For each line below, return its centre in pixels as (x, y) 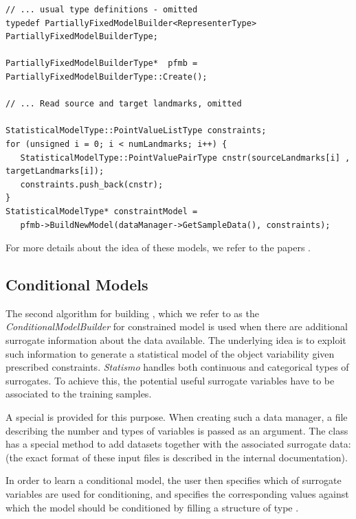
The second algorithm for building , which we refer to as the (132, 313)
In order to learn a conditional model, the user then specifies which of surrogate (174, 480)
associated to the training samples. (79, 394)
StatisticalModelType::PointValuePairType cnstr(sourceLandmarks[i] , (185, 158)
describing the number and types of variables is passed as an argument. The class (177, 430)
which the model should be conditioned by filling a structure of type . (152, 507)
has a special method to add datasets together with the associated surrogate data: (178, 444)
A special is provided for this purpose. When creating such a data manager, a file (177, 417)
